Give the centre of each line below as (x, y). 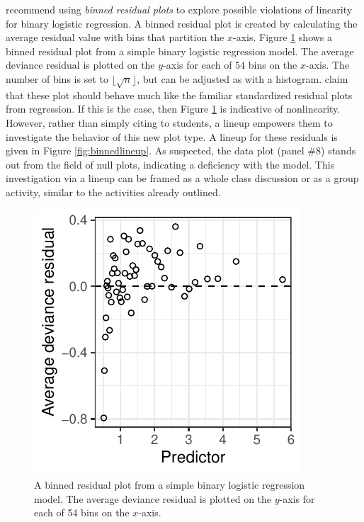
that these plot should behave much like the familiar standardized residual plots (179, 95)
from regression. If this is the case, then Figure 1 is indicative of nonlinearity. (173, 109)
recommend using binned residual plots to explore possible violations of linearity (179, 9)
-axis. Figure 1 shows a (283, 37)
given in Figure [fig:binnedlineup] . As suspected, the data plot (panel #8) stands (181, 151)
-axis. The (328, 65)
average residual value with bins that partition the (115, 37)
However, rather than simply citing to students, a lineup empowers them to (169, 122)
